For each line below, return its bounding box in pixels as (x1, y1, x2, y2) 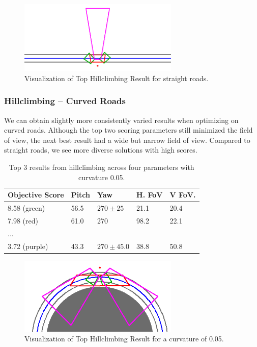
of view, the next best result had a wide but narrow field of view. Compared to (4, 134, 250, 145)
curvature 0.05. (78, 171, 125, 182)
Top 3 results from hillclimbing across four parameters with (9, 162, 194, 172)
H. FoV (136, 189, 163, 200)
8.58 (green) (8, 203, 45, 213)
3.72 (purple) (8, 240, 48, 251)
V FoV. (169, 189, 196, 200)
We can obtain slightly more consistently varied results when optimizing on (4, 114, 239, 125)
